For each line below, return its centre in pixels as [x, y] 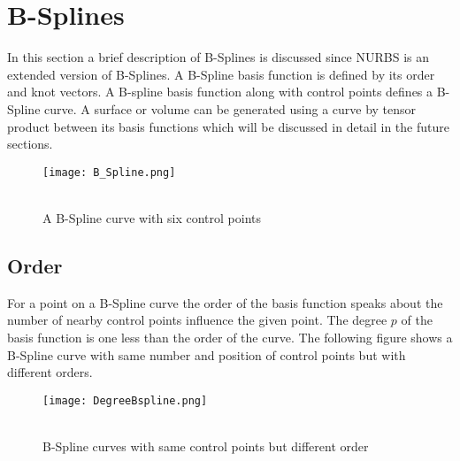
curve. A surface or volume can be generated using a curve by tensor [230, 108]
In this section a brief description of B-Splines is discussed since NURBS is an [218, 57]
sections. [30, 144]
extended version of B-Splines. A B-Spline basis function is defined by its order [221, 74]
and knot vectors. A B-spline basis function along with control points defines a [220, 92]
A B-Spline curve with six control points [152, 217]
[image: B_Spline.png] [109, 172]
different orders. [50, 372]
